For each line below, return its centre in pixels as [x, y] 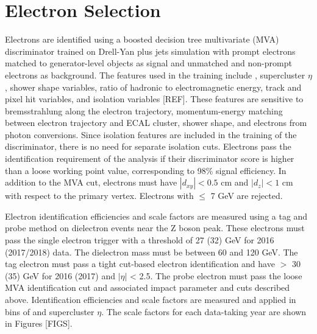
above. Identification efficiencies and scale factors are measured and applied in [151, 299]
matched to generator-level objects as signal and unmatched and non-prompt [148, 63]
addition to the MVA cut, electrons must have [91, 182]
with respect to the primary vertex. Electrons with [99, 196]
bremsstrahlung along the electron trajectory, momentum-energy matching [144, 110]
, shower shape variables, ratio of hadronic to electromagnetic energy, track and [153, 87]
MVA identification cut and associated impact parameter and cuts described [148, 287]
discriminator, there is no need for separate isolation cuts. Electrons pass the [148, 146]
